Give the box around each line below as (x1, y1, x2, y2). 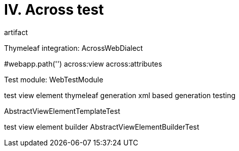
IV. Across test (4, 1, 104, 18)
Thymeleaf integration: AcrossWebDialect (4, 43, 143, 52)
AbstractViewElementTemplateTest (4, 106, 120, 115)
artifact (4, 27, 28, 37)
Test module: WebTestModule (4, 75, 104, 84)
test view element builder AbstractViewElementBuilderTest (4, 122, 199, 131)
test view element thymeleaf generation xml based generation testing (4, 90, 236, 100)
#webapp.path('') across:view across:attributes (4, 59, 162, 68)
